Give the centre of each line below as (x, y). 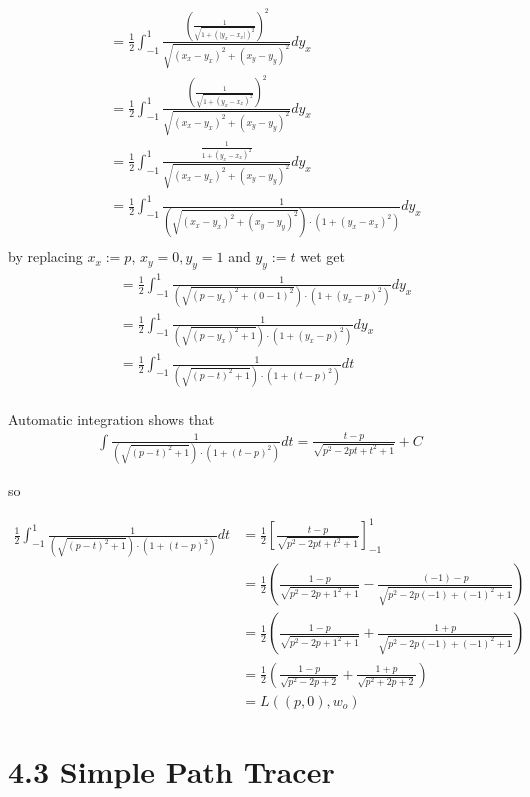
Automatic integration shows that (111, 418)
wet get (322, 256)
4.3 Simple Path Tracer (171, 770)
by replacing (45, 256)
